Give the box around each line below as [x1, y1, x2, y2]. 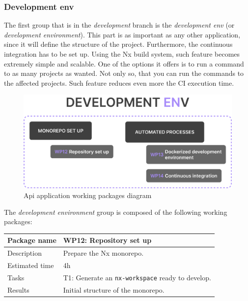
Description [7, 248, 42, 258]
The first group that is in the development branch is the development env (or [4, 20, 235, 30]
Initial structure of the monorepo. [63, 284, 165, 295]
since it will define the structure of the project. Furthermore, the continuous [4, 39, 233, 49]
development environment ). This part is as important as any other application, [4, 29, 241, 39]
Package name [7, 235, 56, 245]
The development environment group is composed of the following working [4, 206, 227, 217]
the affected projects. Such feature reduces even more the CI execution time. [4, 77, 234, 88]
